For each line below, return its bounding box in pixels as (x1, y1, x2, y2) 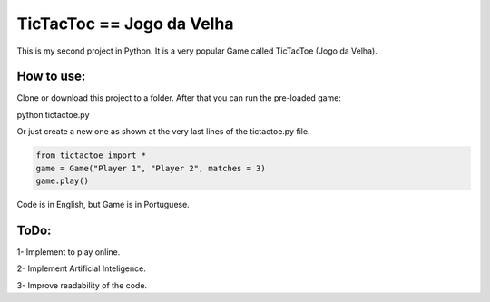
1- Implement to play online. (16, 246, 121, 258)
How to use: (16, 69, 86, 84)
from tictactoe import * (35, 151, 147, 161)
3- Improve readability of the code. (16, 279, 148, 290)
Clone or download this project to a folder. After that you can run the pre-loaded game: (16, 93, 342, 103)
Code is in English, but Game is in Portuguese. (16, 199, 190, 209)
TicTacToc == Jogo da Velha (16, 14, 234, 34)
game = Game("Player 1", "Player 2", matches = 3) (35, 163, 267, 173)
